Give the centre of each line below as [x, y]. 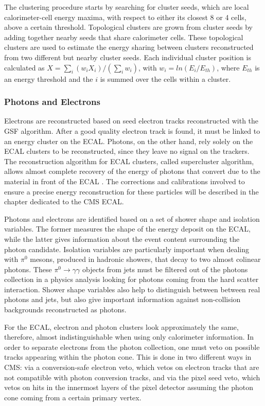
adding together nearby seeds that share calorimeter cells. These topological [124, 37]
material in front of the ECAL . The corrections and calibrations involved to [125, 181]
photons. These [28, 269]
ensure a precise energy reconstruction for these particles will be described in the [131, 191]
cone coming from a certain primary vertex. [73, 397]
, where [228, 67]
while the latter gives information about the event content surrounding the [122, 239]
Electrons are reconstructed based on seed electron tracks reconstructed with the [131, 121]
